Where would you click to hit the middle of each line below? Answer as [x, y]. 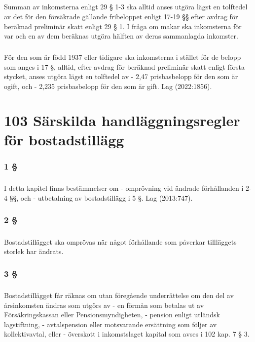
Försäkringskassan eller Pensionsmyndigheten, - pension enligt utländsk [112, 315]
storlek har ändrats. [34, 251]
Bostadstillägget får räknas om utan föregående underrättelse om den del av [119, 295]
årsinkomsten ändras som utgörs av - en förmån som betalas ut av [104, 305]
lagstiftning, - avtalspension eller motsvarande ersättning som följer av [110, 324]
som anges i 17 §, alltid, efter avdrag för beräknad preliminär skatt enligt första [125, 66]
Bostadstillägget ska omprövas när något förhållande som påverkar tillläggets [120, 241]
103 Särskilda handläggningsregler [122, 120]
